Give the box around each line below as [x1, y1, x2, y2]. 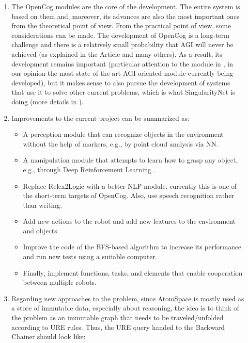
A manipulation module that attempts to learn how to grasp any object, [23, 155, 238, 165]
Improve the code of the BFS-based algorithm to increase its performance [23, 242, 241, 252]
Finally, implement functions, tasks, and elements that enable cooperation [23, 267, 243, 278]
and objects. [23, 225, 59, 235]
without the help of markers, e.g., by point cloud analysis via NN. [23, 138, 218, 148]
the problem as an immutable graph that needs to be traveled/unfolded [11, 312, 224, 323]
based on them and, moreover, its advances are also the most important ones [11, 11, 240, 21]
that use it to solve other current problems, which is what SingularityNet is [11, 87, 235, 97]
